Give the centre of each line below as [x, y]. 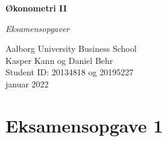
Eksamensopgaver [38, 28]
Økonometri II [36, 8]
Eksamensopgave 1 [84, 125]
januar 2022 [27, 83]
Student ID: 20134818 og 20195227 [70, 72]
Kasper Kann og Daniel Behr [59, 60]
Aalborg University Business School [71, 49]
